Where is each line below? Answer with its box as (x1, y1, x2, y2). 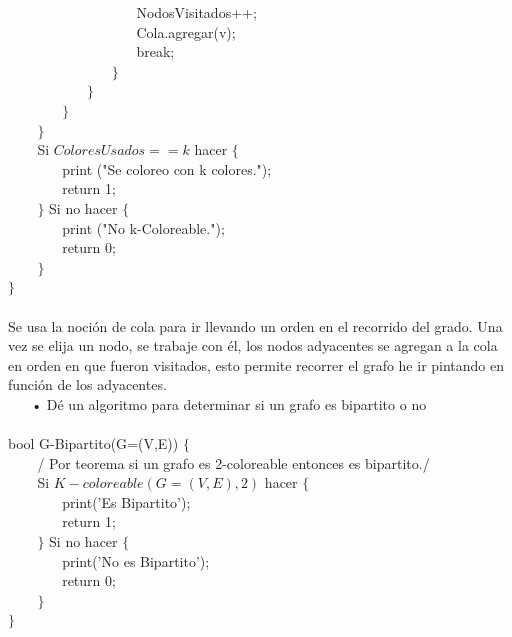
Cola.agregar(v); (136, 21, 236, 42)
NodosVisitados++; (136, 2, 257, 22)
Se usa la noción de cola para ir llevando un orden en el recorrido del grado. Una (8, 315, 503, 336)
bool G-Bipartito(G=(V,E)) (8, 433, 179, 454)
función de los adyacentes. (8, 374, 167, 395)
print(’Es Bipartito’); (62, 491, 191, 512)
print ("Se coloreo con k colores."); (62, 158, 272, 179)
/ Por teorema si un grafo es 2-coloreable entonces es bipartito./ (37, 452, 430, 473)
